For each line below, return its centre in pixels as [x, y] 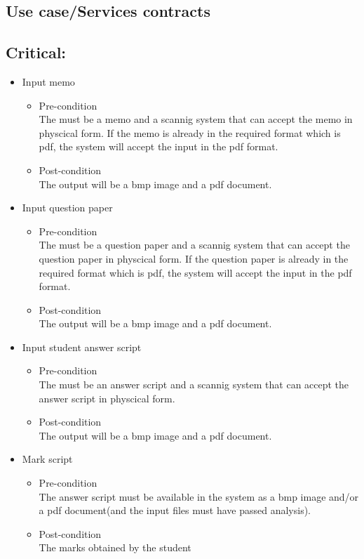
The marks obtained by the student [115, 547]
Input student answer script [82, 347]
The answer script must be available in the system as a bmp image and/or [199, 496]
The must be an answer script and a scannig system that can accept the [194, 384]
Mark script [47, 459]
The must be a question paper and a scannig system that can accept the [194, 245]
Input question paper [67, 208]
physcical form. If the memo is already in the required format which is [190, 132]
